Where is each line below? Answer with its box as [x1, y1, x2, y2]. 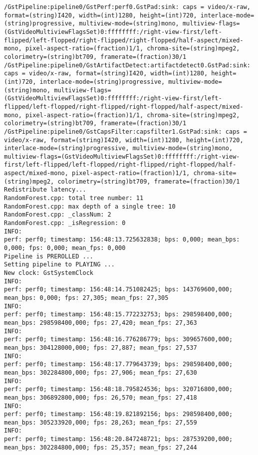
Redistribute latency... [4, 186, 86, 194]
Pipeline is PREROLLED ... [4, 252, 93, 260]
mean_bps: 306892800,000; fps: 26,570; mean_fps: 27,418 [4, 394, 197, 401]
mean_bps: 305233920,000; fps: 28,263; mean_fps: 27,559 [4, 419, 197, 426]
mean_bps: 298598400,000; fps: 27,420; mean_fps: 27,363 [4, 319, 197, 326]
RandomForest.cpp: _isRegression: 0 [4, 220, 126, 227]
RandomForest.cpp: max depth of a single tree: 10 [4, 203, 176, 210]
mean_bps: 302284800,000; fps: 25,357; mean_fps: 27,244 [4, 444, 197, 451]
